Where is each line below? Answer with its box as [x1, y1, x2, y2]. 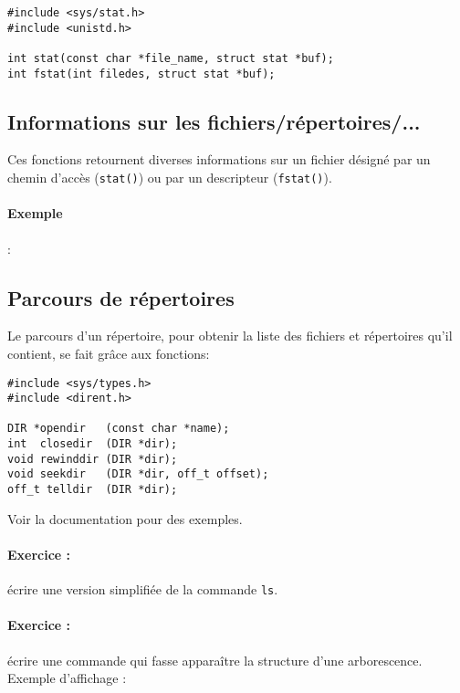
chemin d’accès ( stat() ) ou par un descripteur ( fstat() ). [7, 168, 332, 187]
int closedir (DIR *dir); [7, 437, 178, 451]
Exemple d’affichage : [7, 668, 127, 688]
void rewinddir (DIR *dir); [7, 452, 178, 466]
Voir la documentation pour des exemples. [7, 509, 243, 528]
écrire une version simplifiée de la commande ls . [7, 580, 278, 599]
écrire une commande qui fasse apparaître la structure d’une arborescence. [7, 650, 423, 669]
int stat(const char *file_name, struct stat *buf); [7, 51, 334, 65]
